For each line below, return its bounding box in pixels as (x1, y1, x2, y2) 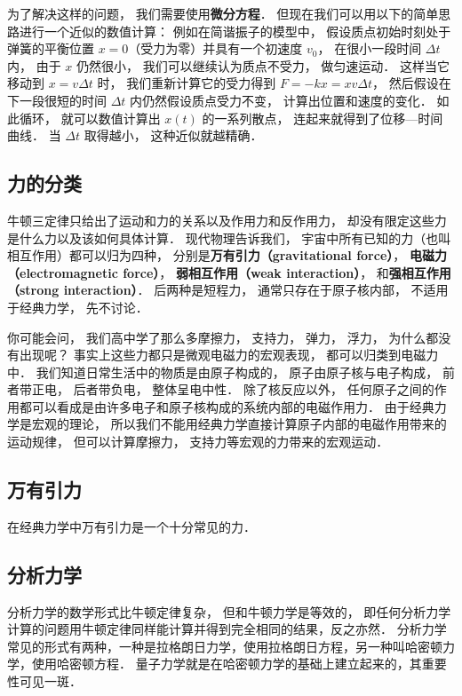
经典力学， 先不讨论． (19, 297, 148, 316)
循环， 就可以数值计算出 (19, 108, 161, 127)
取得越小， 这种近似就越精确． (84, 126, 263, 145)
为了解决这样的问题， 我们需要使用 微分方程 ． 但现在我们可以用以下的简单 (7, 4, 439, 22)
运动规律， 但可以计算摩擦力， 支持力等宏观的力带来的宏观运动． (7, 432, 389, 451)
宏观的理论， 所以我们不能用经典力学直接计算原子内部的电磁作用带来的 (31, 415, 447, 433)
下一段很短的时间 (7, 91, 107, 109)
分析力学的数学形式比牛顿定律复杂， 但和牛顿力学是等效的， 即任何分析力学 (7, 602, 451, 621)
